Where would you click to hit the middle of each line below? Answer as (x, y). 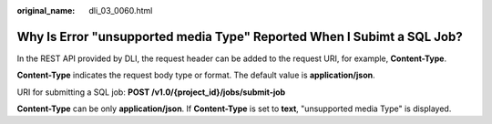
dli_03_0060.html (121, 10)
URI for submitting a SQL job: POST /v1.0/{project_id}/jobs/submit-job (151, 92)
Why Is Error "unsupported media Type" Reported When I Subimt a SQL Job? (240, 36)
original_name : (46, 10)
